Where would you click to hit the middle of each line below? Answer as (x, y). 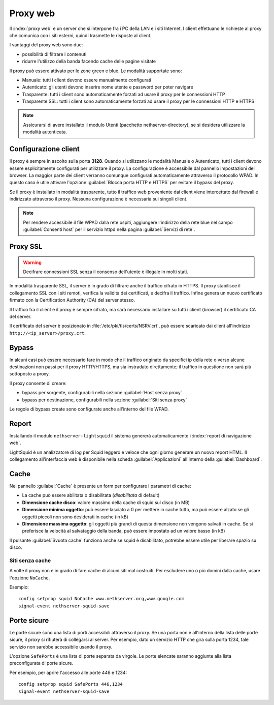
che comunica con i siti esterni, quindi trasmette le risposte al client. (80, 35)
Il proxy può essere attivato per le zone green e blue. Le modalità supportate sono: (96, 71)
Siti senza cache (30, 561)
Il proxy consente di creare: (38, 383)
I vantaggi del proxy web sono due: (46, 45)
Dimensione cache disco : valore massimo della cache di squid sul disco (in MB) (106, 502)
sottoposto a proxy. (30, 374)
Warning (32, 262)
